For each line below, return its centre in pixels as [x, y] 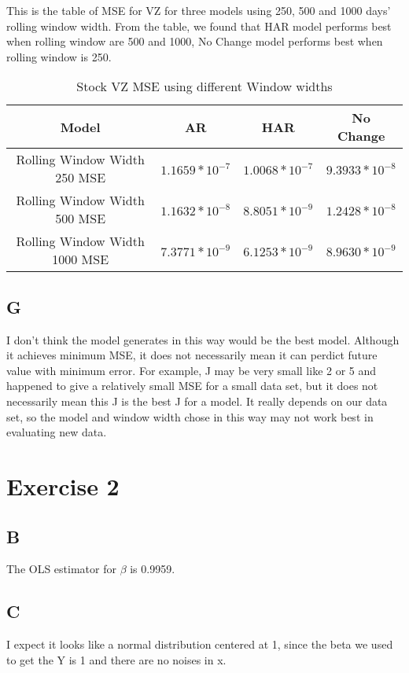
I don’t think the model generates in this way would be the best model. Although [203, 339]
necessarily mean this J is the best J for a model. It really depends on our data [197, 401]
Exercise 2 [63, 485]
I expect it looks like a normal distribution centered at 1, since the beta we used [200, 644]
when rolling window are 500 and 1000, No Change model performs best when [195, 41]
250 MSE [81, 178]
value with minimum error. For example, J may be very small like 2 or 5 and [192, 370]
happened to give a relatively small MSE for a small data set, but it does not [192, 386]
